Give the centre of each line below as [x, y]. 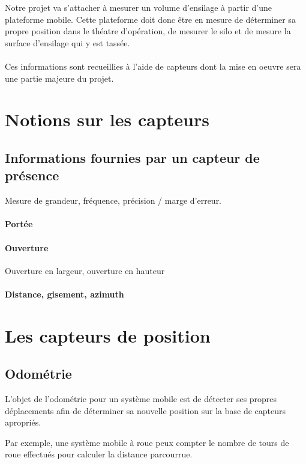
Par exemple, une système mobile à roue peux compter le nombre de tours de [147, 442]
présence [32, 175]
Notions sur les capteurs [107, 119]
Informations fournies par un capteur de [132, 157]
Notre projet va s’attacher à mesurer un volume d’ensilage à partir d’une [139, 7]
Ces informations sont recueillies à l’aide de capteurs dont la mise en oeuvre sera [153, 66]
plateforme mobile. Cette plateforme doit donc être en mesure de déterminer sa [150, 19]
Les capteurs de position [108, 335]
